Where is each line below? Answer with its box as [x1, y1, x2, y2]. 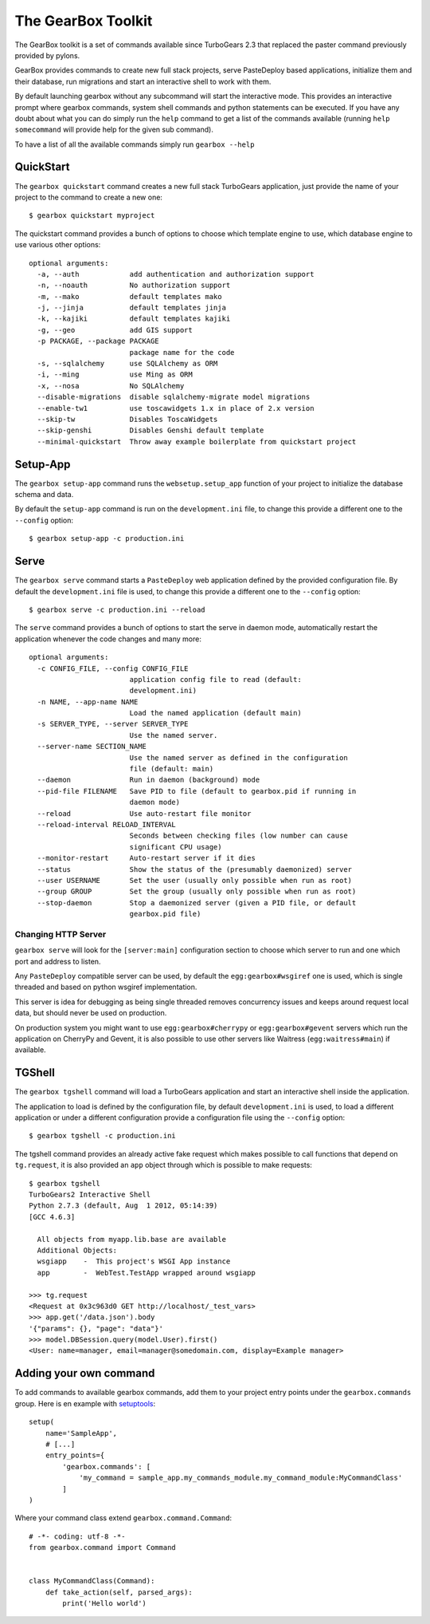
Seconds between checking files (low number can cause [129, 831, 348, 841]
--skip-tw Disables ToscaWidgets [37, 415, 218, 424]
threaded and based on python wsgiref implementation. [14, 982, 197, 992]
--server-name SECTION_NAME [37, 742, 147, 751]
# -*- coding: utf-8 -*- [29, 1531, 126, 1541]
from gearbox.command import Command [29, 1543, 177, 1552]
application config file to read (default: [129, 675, 302, 684]
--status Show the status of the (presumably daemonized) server [37, 865, 353, 873]
